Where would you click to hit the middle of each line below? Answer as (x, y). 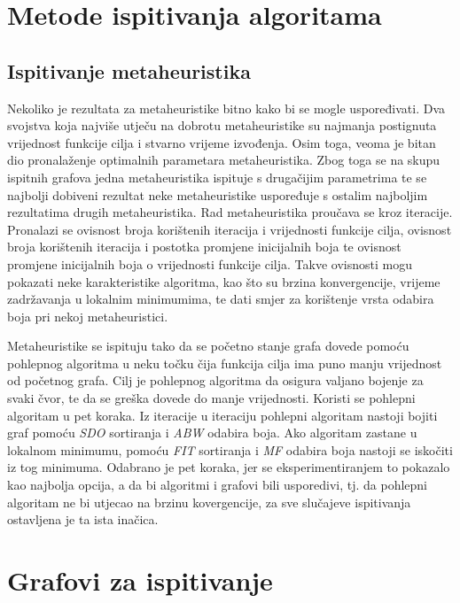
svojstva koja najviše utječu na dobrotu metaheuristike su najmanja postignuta (222, 125)
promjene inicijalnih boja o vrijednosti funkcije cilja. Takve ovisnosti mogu (210, 263)
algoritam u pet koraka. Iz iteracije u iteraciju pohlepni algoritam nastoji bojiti (222, 415)
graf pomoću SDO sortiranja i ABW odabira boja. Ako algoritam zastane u (212, 433)
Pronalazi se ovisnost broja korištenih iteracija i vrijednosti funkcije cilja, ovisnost (230, 229)
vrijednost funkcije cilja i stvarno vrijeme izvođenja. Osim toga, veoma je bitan (222, 142)
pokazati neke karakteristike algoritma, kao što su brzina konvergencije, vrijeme (224, 281)
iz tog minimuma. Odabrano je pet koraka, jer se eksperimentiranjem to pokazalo (229, 467)
